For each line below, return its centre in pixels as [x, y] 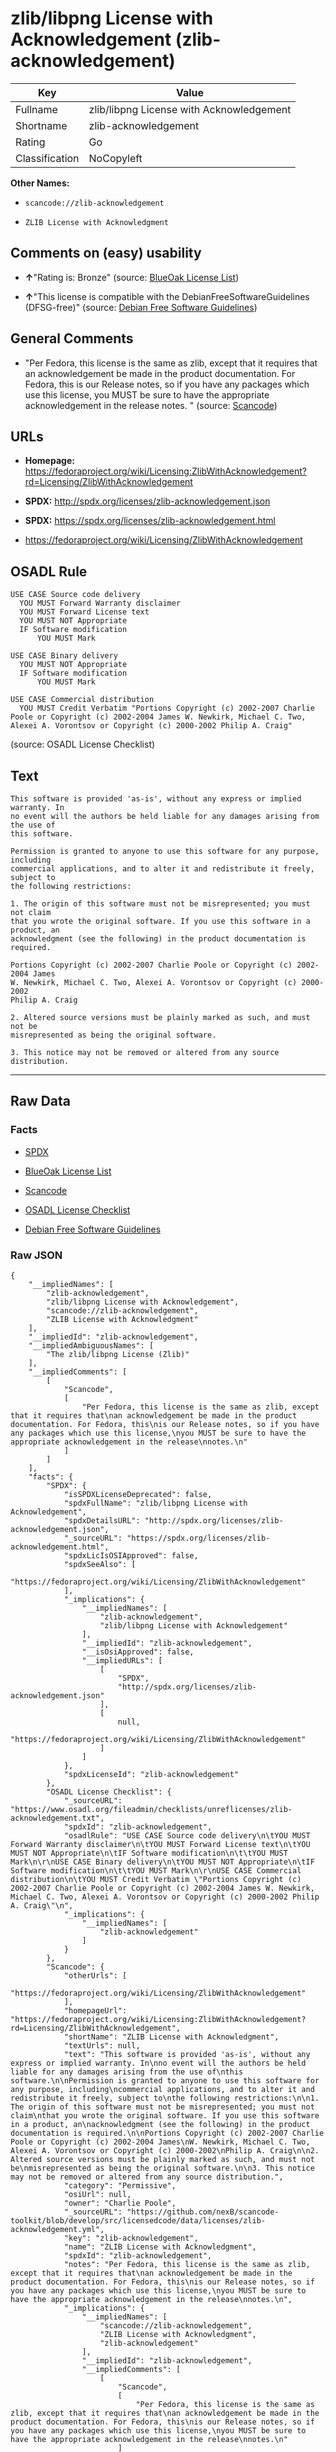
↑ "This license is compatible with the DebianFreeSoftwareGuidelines [167, 296]
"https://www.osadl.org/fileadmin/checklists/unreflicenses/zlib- [151, 1809]
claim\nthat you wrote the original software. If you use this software [165, 2115]
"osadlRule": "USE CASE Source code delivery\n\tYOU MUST [187, 1835]
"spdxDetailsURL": [102, 1520]
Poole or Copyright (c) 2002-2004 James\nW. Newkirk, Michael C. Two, [160, 2142]
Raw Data [41, 1101]
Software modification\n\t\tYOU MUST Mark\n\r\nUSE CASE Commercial [156, 1870]
